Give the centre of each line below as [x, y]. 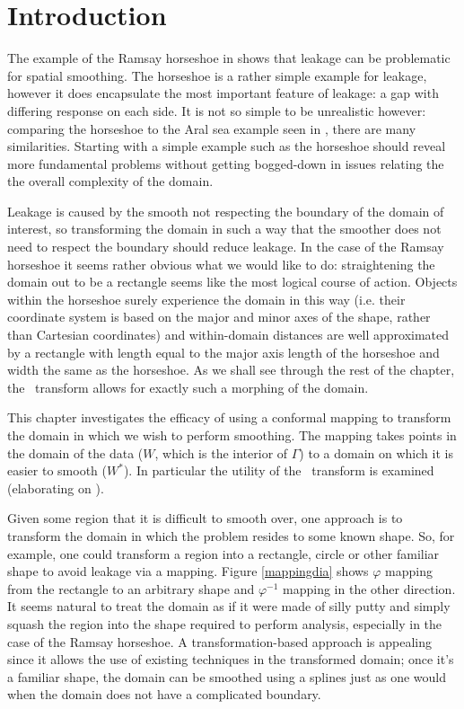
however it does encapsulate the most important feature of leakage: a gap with [223, 93]
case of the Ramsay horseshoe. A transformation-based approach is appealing [219, 641]
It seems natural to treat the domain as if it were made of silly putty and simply [229, 606]
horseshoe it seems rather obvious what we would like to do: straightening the [221, 264]
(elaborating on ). [56, 487]
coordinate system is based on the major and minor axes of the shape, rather [219, 317]
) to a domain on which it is [376, 452]
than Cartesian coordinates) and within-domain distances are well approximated [228, 335]
